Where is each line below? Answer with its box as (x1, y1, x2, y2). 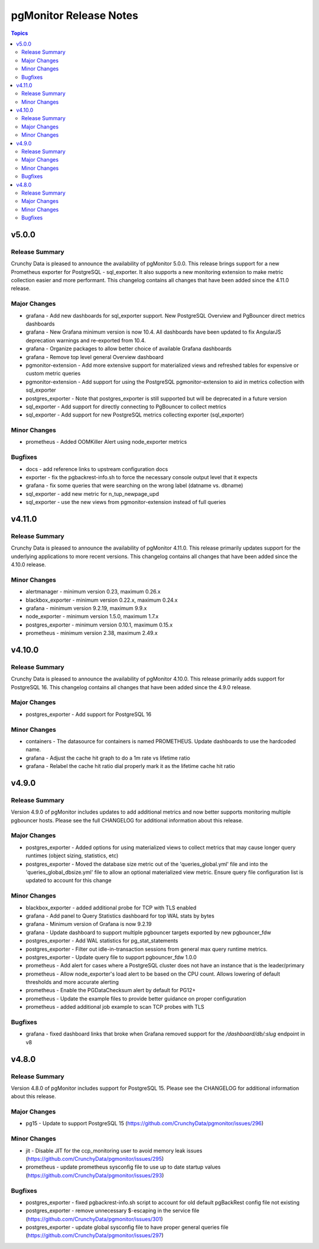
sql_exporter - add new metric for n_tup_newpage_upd (25, 490, 159, 497)
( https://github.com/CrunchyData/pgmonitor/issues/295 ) (25, 1156, 164, 1162)
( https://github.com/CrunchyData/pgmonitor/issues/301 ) (25, 1215, 164, 1222)
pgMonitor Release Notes (11, 9, 139, 22)
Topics (11, 30, 28, 37)
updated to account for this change (25, 877, 112, 884)
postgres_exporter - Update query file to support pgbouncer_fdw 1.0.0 (25, 953, 197, 961)
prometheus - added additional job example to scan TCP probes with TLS (25, 1003, 205, 1011)
